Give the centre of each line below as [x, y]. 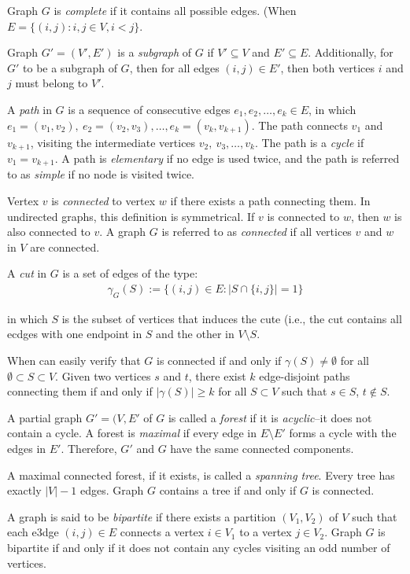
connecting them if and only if [80, 391]
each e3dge [33, 532]
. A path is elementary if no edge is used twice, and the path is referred [227, 158]
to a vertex [266, 532]
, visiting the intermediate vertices [113, 142]
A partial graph [45, 417]
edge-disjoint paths [305, 375]
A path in [30, 109]
